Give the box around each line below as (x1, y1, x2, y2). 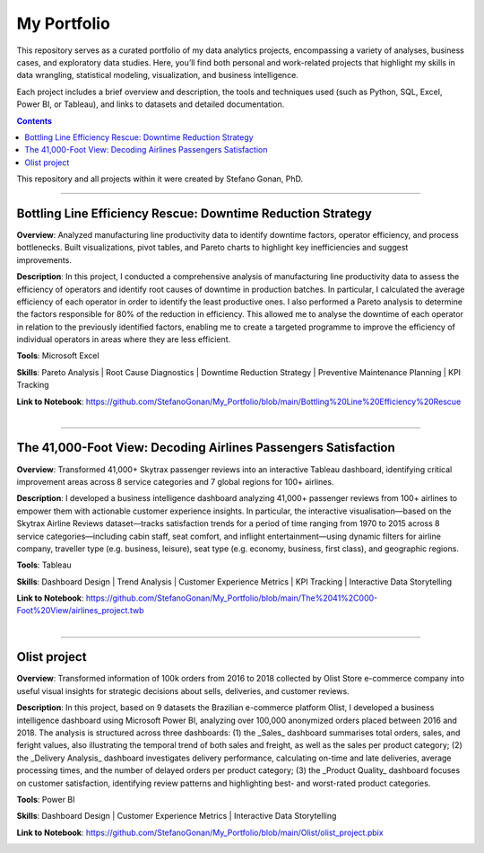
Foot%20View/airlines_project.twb (16, 605, 144, 616)
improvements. (16, 254, 72, 265)
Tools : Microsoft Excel (16, 350, 99, 361)
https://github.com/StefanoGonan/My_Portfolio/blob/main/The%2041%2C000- (85, 593, 378, 603)
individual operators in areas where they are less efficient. (16, 334, 231, 345)
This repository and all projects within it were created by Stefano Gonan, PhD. (16, 173, 304, 184)
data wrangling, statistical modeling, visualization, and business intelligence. (16, 70, 299, 81)
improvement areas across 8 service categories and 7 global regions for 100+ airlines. (16, 476, 334, 487)
